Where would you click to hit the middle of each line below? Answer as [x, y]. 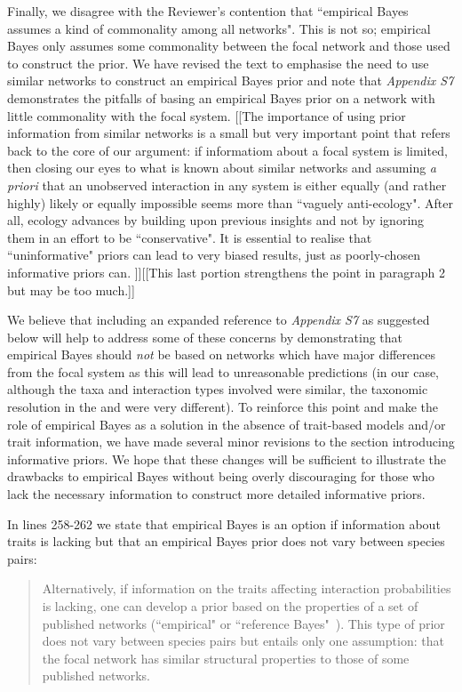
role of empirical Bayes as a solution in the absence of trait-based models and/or [227, 424]
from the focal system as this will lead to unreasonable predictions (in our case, [223, 371]
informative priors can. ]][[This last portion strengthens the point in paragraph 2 [227, 272]
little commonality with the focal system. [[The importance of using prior [207, 115]
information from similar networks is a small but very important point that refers [229, 133]
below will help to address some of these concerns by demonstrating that [205, 337]
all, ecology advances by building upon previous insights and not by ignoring [216, 220]
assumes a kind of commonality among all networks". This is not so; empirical [219, 28]
